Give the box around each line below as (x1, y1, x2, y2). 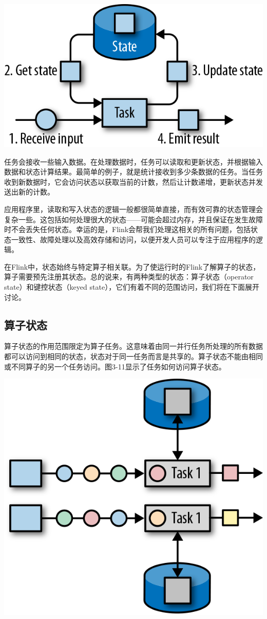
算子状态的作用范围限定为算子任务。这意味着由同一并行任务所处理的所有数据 (4, 341, 263, 351)
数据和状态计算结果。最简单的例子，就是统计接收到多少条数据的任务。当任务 (4, 166, 263, 177)
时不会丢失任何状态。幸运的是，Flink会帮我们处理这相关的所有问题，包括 (4, 224, 251, 235)
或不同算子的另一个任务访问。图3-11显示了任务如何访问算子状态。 (4, 361, 226, 372)
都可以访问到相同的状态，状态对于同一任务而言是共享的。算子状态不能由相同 (4, 351, 263, 362)
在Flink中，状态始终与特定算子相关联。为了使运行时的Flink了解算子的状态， (4, 261, 260, 272)
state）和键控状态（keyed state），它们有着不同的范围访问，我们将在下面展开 (4, 281, 260, 292)
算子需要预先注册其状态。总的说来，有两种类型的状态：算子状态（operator (4, 271, 254, 282)
